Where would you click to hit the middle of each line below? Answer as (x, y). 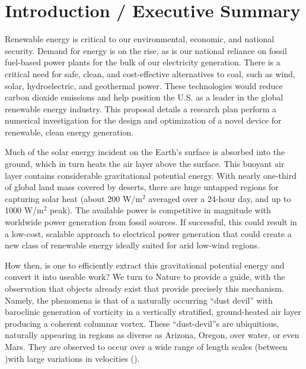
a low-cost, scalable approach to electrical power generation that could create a (148, 233)
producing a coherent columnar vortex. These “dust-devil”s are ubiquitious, (142, 323)
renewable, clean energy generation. (69, 132)
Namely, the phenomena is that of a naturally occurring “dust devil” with (139, 300)
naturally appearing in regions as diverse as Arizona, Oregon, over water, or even (152, 335)
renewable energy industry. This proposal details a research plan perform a (141, 108)
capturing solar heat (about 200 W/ (70, 198)
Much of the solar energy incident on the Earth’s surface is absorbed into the (145, 152)
